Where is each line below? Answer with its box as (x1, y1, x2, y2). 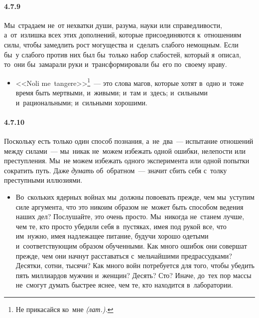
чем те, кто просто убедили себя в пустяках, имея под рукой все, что (15, 221, 227, 231)
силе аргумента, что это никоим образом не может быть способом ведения (15, 201, 244, 212)
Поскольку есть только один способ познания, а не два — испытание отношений (4, 136, 254, 146)
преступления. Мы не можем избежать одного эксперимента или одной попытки (4, 155, 250, 166)
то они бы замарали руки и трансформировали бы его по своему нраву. (4, 59, 227, 69)
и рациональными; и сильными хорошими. (15, 97, 147, 107)
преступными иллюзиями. (4, 175, 83, 185)
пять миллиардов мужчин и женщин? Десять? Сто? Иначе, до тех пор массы (15, 270, 252, 280)
